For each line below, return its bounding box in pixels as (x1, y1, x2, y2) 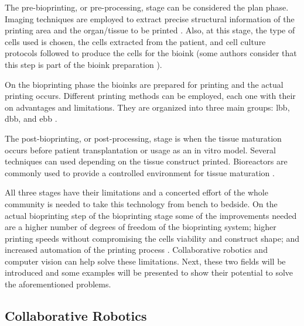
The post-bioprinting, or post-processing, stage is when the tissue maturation (5, 132, 282, 144)
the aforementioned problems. (5, 278, 111, 290)
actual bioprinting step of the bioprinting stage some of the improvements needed (5, 209, 297, 221)
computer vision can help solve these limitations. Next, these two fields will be (5, 255, 286, 267)
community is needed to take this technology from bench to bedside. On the (5, 197, 278, 210)
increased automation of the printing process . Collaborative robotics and (5, 243, 268, 256)
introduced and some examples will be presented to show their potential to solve (5, 266, 293, 279)
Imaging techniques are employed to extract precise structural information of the (5, 12, 295, 25)
